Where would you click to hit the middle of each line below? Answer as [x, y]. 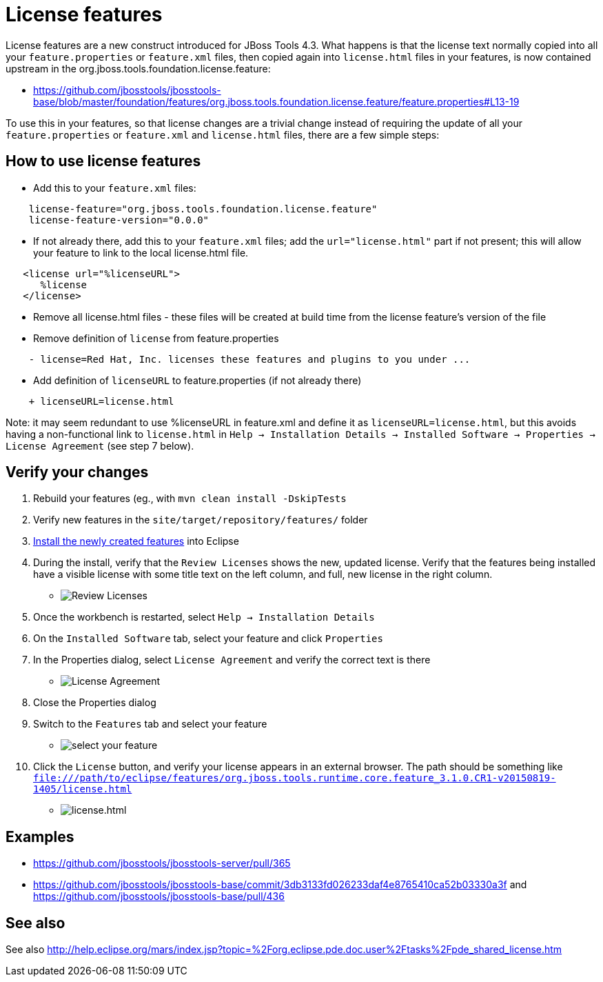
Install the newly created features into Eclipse [136, 541]
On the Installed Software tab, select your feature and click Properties [208, 639]
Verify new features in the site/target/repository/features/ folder [201, 520]
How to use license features [103, 161]
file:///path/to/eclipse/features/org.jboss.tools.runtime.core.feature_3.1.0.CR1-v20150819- [295, 778]
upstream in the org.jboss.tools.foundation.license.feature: [138, 68]
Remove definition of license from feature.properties [156, 338]
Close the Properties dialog [95, 703]
